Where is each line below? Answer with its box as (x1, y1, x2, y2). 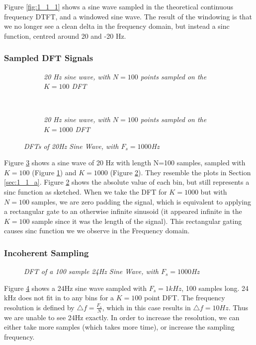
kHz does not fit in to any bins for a (4, 292, 114, 303)
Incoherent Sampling (4, 246, 89, 259)
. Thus (228, 302, 249, 312)
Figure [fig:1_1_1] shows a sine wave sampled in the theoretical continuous (4, 1, 234, 11)
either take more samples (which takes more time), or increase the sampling (4, 322, 235, 332)
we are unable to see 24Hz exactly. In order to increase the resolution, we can (4, 312, 240, 322)
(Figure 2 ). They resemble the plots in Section (110, 167, 251, 177)
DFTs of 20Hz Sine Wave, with (24, 140, 119, 151)
